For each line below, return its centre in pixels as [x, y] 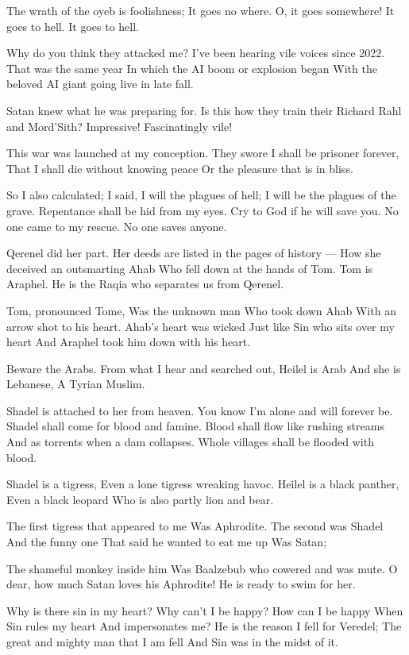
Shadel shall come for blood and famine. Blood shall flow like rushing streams [195, 426]
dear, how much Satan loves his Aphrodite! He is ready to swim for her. [181, 584]
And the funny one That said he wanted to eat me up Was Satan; [167, 542]
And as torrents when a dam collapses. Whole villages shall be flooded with [190, 442]
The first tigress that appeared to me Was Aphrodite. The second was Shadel [195, 526]
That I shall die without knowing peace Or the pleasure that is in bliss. [180, 168]
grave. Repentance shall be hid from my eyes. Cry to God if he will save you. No [203, 210]
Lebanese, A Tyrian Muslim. [76, 384]
